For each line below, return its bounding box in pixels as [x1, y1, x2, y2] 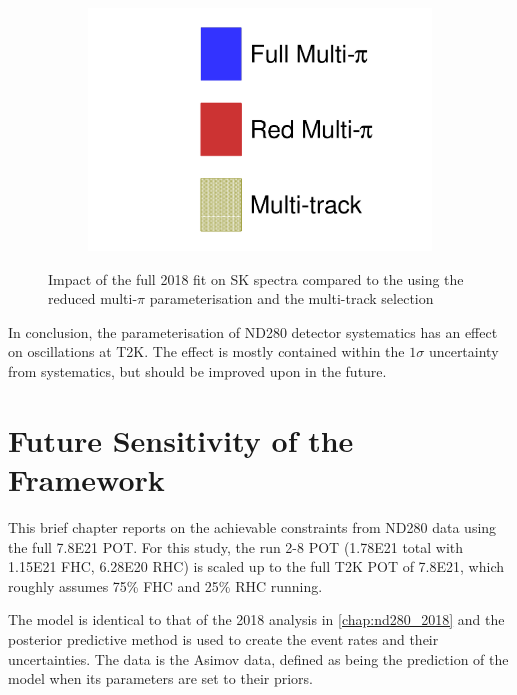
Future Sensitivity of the [8, 419, 354, 460]
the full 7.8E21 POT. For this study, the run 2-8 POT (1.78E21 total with [8, 536, 464, 557]
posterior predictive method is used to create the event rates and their [8, 628, 439, 649]
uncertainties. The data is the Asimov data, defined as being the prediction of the [8, 648, 509, 669]
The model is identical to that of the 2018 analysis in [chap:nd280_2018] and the [8, 609, 505, 630]
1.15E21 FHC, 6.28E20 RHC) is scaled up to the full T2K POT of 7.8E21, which [8, 556, 504, 577]
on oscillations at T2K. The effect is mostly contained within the [8, 341, 405, 362]
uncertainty [428, 341, 499, 362]
